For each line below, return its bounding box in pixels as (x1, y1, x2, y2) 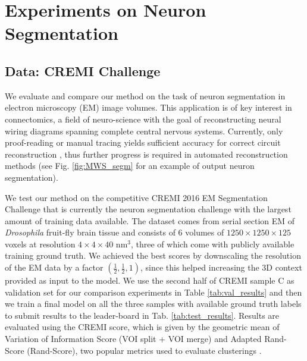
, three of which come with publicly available (131, 237, 295, 250)
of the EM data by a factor (5, 261, 104, 274)
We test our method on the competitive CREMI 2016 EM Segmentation (5, 191, 268, 203)
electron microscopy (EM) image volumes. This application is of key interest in (5, 101, 292, 114)
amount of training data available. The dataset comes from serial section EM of (5, 214, 295, 227)
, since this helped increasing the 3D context (140, 261, 302, 274)
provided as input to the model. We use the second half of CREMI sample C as (5, 274, 295, 287)
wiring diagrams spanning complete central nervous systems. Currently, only (5, 124, 283, 137)
